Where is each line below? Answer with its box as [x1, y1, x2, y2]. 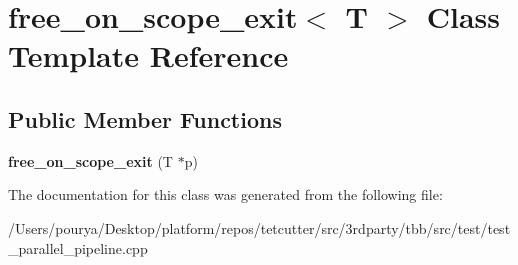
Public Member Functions [8, 103, 282, 134]
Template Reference [8, 35, 289, 76]
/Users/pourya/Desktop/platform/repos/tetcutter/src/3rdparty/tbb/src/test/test [8, 217, 511, 238]
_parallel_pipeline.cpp [8, 237, 148, 258]
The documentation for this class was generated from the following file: [8, 184, 443, 205]
